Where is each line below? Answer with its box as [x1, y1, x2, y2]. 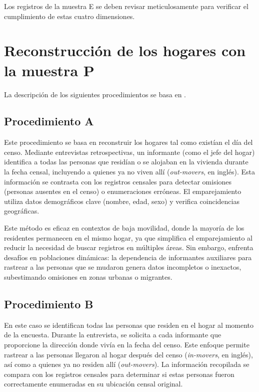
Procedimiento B [4, 296, 93, 311]
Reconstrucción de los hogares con [4, 40, 246, 61]
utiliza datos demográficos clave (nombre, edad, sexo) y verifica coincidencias [4, 195, 239, 206]
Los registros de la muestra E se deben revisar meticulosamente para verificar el [4, 1, 248, 11]
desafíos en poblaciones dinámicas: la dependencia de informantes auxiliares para [4, 252, 252, 262]
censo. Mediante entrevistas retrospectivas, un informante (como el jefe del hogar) [4, 146, 255, 157]
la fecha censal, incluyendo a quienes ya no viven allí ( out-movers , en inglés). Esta [4, 166, 255, 177]
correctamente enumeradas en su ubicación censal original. [4, 378, 183, 389]
